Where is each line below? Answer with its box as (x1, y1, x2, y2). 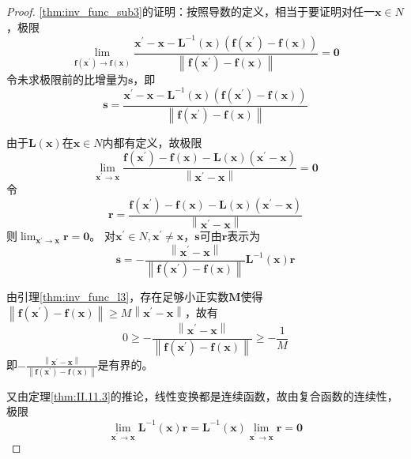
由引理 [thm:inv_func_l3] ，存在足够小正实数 (6, 288, 229, 305)
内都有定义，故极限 (102, 134, 202, 150)
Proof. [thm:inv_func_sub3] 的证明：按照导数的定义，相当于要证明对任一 (6, 3, 375, 19)
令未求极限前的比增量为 (6, 70, 128, 87)
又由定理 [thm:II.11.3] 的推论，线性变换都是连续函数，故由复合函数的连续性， (6, 387, 398, 404)
